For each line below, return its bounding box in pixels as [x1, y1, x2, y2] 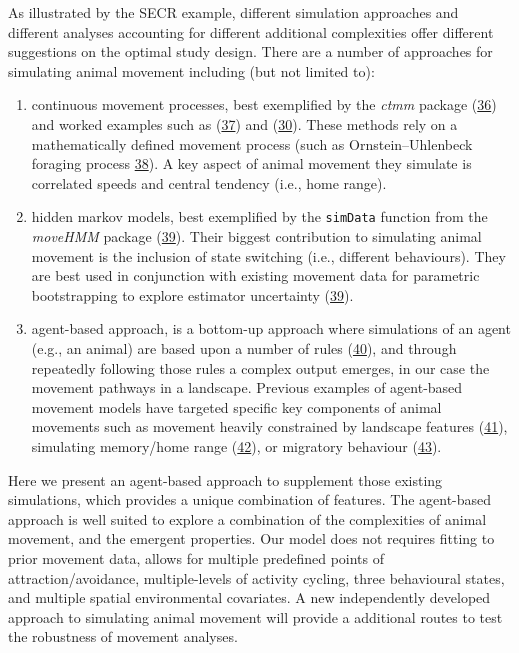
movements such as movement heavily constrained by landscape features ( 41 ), [31, 416, 508, 437]
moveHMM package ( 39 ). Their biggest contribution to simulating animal [31, 226, 482, 246]
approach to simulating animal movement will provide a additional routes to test [8, 606, 503, 627]
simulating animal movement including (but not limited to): [8, 60, 375, 81]
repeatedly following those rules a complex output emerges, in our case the [31, 357, 490, 378]
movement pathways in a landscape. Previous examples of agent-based [31, 377, 463, 398]
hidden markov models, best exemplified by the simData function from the [31, 206, 488, 227]
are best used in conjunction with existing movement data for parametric [31, 265, 480, 286]
